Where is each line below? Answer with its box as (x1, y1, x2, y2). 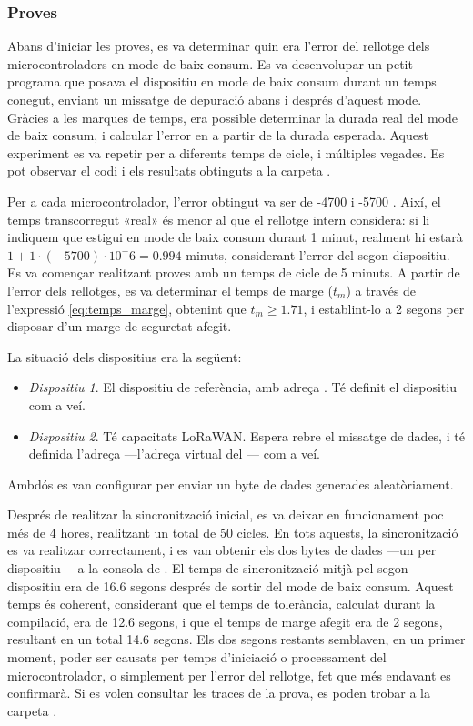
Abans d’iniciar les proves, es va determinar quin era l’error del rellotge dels (7, 36, 430, 55)
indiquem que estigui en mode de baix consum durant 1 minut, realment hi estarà (7, 227, 463, 247)
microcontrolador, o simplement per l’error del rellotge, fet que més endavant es (7, 665, 451, 684)
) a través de (346, 280, 417, 299)
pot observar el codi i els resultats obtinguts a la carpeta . (7, 161, 331, 180)
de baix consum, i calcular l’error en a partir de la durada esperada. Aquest (7, 126, 428, 145)
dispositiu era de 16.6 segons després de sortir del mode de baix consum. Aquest (7, 576, 454, 595)
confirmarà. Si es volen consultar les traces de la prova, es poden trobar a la (7, 683, 430, 702)
